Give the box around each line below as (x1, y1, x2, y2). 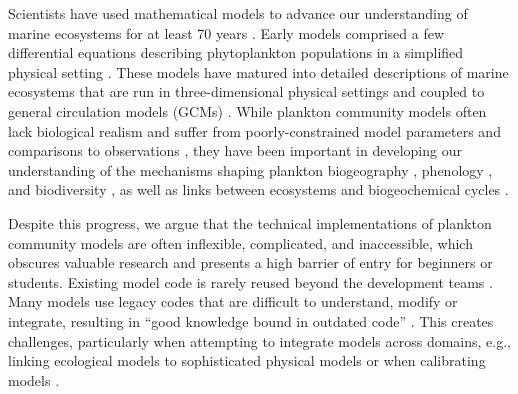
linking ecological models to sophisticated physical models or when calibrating (8, 350, 486, 371)
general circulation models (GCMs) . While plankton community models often (8, 100, 487, 121)
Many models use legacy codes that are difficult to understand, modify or (8, 291, 458, 312)
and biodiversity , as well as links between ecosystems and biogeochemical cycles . (8, 179, 509, 200)
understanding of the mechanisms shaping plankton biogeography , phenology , (8, 159, 493, 180)
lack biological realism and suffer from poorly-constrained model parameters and (8, 120, 501, 141)
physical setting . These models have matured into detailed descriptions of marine (8, 61, 509, 82)
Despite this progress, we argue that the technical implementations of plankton (8, 212, 492, 233)
